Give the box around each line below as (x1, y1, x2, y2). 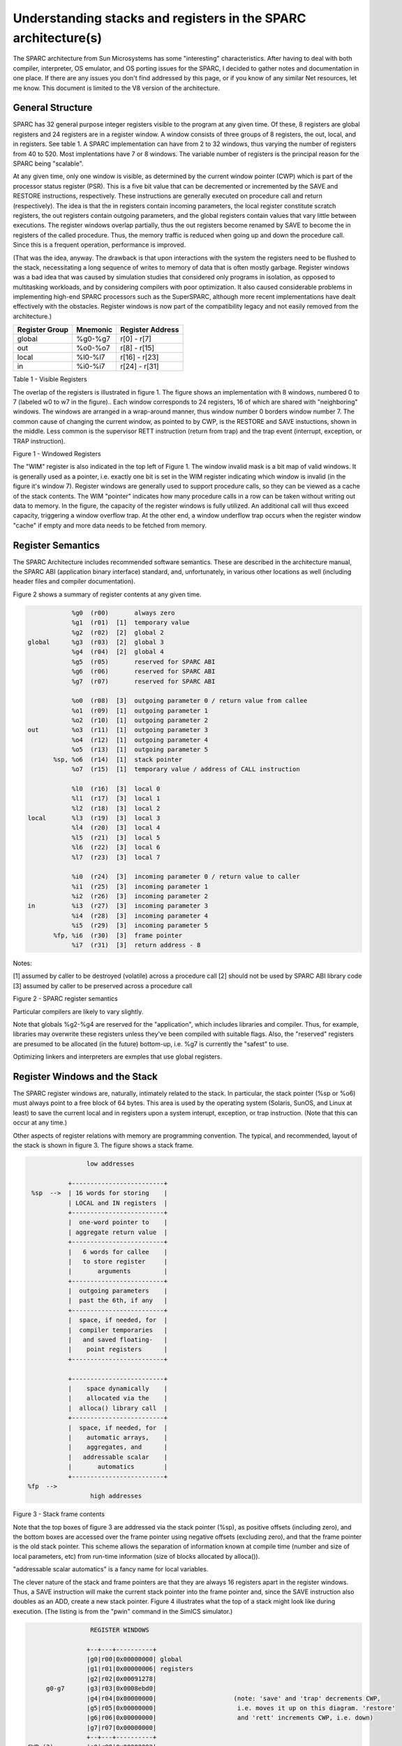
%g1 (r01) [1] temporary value (71, 619, 190, 626)
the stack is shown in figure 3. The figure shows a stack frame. (13, 1141, 194, 1150)
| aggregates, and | (68, 1443, 167, 1451)
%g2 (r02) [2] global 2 (71, 629, 164, 636)
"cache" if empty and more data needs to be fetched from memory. (13, 521, 207, 529)
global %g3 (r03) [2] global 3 (27, 638, 164, 646)
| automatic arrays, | (68, 1433, 167, 1441)
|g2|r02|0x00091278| (86, 1675, 157, 1682)
